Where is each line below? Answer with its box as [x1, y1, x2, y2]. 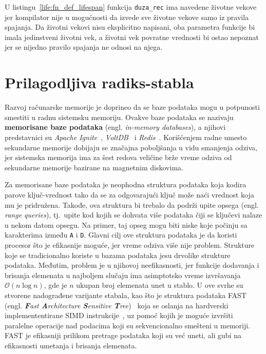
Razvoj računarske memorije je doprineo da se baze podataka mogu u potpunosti [5, 102, 260, 112]
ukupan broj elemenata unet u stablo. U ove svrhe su [76, 280, 243, 290]
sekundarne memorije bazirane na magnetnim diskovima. [5, 162, 183, 172]
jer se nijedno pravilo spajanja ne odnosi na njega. [5, 42, 163, 52]
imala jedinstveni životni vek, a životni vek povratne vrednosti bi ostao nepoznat [5, 31, 259, 42]
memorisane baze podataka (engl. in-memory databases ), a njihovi [5, 122, 226, 132]
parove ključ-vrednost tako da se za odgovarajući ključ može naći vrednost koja [5, 189, 254, 200]
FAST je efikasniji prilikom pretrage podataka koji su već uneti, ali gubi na [5, 330, 241, 341]
